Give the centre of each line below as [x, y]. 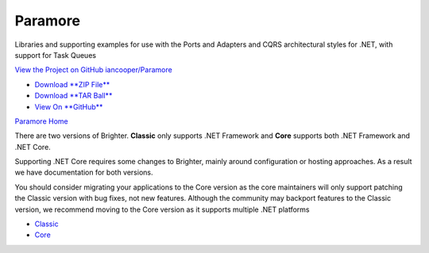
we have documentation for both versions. [84, 172]
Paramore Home [41, 121]
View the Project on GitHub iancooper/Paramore [93, 70]
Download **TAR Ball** [73, 96]
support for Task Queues [56, 55]
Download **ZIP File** [72, 84]
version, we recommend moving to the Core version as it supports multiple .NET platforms [162, 209]
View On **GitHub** [69, 106]
